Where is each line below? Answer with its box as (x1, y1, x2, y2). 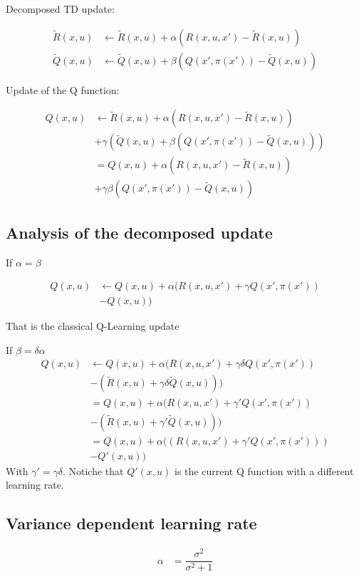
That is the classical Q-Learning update (6, 318, 179, 333)
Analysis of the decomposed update (6, 221, 273, 243)
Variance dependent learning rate (6, 512, 257, 534)
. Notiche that (62, 463, 124, 478)
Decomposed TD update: (6, 1, 115, 16)
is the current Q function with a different (175, 463, 354, 478)
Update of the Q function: (6, 82, 120, 97)
